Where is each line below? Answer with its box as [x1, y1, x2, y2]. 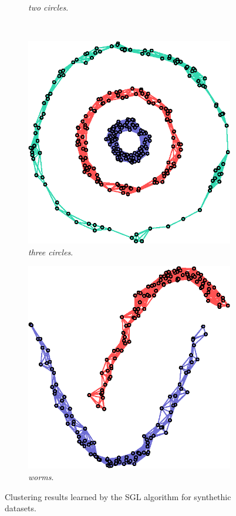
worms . [28, 470, 54, 482]
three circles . [28, 245, 73, 258]
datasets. [5, 502, 36, 514]
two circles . [28, 1, 69, 13]
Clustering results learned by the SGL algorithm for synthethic [5, 490, 231, 502]
